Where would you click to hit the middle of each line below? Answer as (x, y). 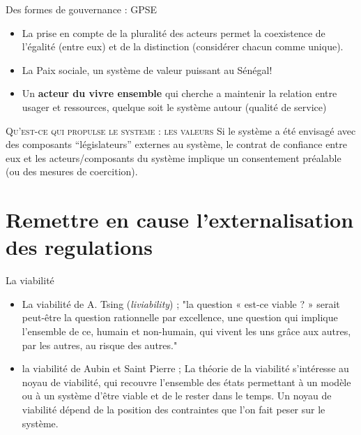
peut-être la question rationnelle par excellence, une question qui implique (180, 317)
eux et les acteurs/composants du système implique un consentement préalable (174, 157)
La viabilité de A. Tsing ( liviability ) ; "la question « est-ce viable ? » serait (181, 303)
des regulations (79, 247)
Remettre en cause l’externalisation (180, 220)
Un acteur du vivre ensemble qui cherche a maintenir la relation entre (179, 93)
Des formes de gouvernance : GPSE (82, 9)
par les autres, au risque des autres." (100, 345)
